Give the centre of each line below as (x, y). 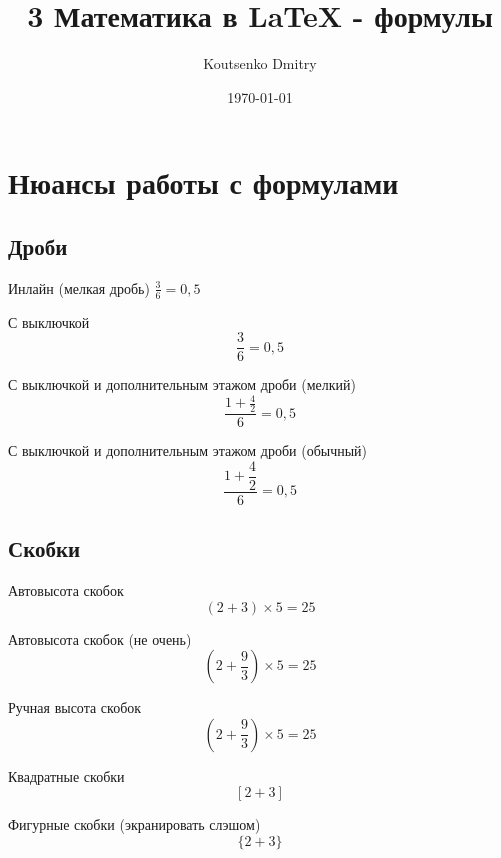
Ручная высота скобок (75, 707)
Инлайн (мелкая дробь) (79, 287)
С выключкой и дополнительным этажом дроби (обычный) (188, 450)
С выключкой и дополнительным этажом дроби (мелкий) (182, 384)
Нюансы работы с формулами (203, 182)
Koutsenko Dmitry (260, 63)
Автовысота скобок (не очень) (100, 638)
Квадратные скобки (66, 775)
